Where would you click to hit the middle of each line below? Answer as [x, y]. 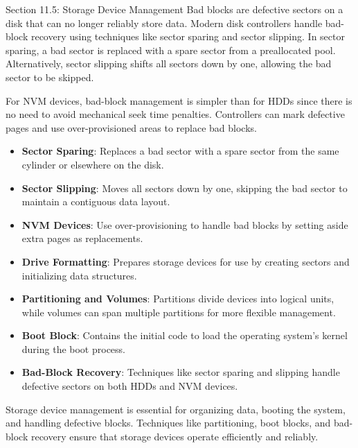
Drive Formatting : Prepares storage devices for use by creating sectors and [186, 261]
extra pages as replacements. [82, 238]
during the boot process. [73, 348]
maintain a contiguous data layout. [96, 201]
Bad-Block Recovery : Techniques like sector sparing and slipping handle [181, 372]
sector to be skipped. [50, 77]
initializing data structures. [79, 275]
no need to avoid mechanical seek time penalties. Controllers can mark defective [175, 114]
